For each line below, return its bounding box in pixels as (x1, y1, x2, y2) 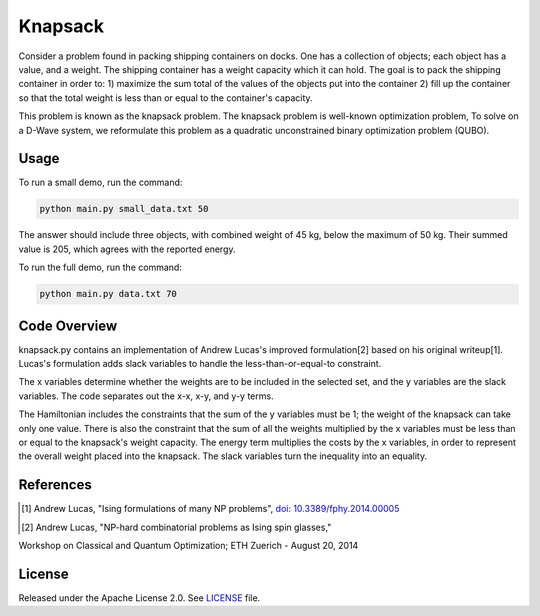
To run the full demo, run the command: (18, 261, 182, 274)
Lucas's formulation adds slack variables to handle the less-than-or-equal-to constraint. (18, 358, 382, 370)
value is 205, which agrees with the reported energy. (18, 243, 236, 255)
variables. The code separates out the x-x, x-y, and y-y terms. (18, 390, 274, 402)
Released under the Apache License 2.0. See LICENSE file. (18, 591, 261, 604)
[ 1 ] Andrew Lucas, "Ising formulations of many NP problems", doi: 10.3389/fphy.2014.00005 (21, 503, 400, 515)
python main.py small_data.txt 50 (39, 203, 209, 215)
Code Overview (18, 317, 118, 334)
